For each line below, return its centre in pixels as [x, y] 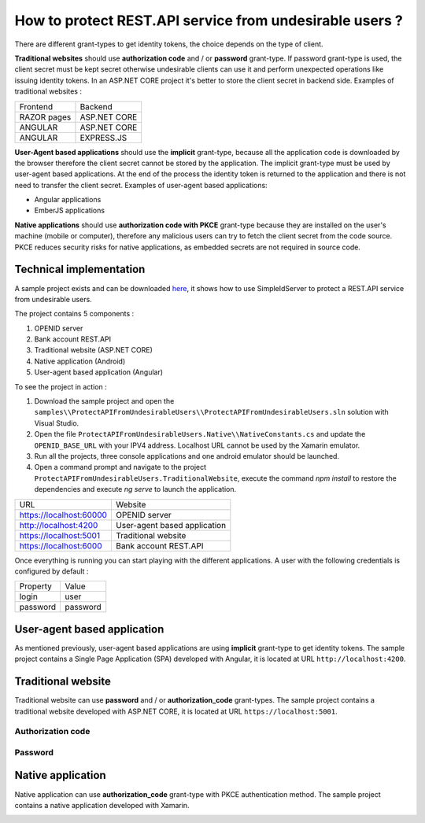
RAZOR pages [45, 116]
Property [36, 586]
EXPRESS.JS [103, 138]
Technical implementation [80, 269]
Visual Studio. [57, 423]
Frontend [36, 106]
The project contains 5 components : [74, 314]
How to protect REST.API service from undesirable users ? [209, 20]
